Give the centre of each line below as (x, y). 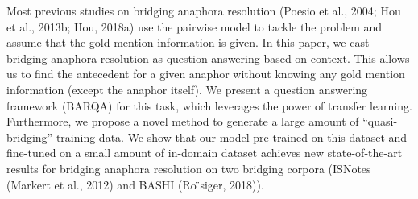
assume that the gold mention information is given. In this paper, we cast (188, 42)
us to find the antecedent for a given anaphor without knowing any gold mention (206, 74)
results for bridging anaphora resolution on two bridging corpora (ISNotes (189, 168)
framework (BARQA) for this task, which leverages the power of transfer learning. (209, 105)
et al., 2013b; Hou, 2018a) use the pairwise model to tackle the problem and (195, 26)
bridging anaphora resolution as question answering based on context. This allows (208, 58)
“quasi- (380, 121)
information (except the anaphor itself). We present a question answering (187, 89)
